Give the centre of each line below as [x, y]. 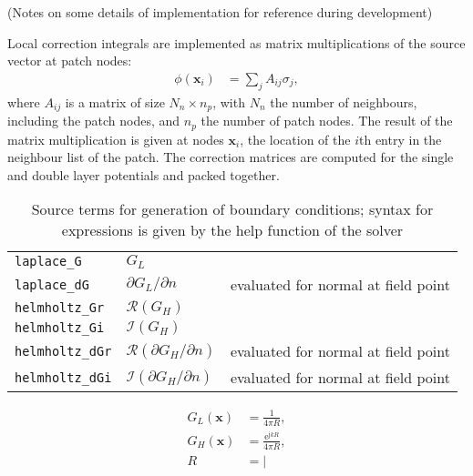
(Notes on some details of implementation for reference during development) [220, 12]
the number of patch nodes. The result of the [327, 121]
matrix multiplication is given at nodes [116, 139]
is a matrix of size [115, 101]
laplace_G [48, 262]
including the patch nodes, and [94, 121]
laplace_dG [52, 284]
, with [229, 101]
